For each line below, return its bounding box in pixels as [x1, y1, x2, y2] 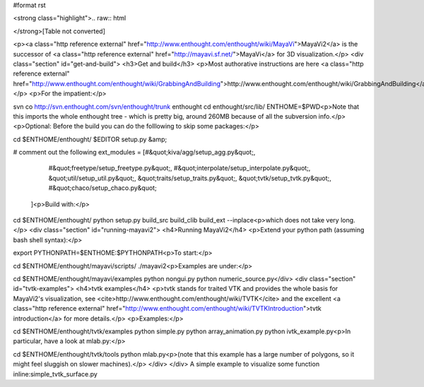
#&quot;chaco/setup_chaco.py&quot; [48, 184, 157, 192]
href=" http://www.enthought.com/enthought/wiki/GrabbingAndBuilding [13, 79, 221, 88]
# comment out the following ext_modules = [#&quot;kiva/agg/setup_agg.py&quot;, [13, 148, 256, 157]
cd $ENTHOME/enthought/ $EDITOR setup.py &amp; [13, 135, 167, 143]
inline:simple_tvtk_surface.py [13, 369, 98, 378]
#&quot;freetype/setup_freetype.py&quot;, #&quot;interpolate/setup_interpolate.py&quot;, [48, 164, 311, 172]
